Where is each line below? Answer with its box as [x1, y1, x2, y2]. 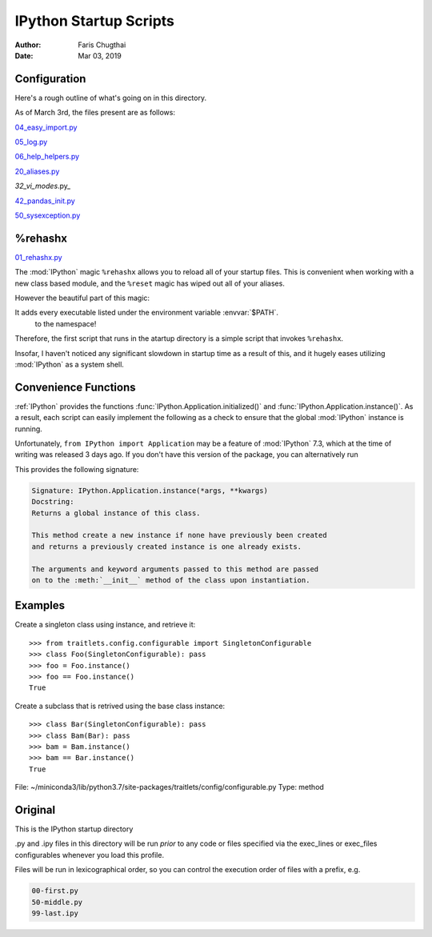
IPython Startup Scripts [14, 12, 175, 30]
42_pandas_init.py [14, 196, 75, 206]
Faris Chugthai [78, 40, 126, 50]
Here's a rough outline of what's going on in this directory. [14, 93, 207, 102]
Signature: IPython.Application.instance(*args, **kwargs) [31, 486, 268, 495]
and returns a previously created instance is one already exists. [31, 542, 302, 551]
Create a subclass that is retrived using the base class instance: [14, 701, 226, 711]
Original [14, 803, 56, 816]
